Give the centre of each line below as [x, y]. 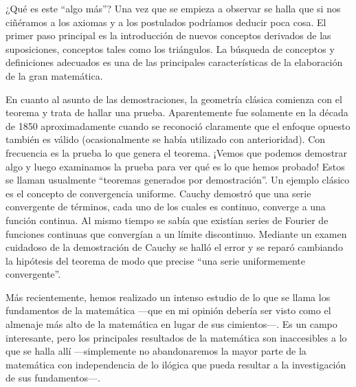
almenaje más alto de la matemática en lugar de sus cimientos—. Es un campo [171, 324]
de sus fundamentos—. [53, 378]
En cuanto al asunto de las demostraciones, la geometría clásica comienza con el [174, 99]
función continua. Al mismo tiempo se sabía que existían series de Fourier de [167, 220]
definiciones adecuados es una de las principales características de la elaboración [174, 62]
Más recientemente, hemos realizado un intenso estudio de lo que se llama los [168, 297]
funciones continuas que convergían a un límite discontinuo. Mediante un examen [176, 233]
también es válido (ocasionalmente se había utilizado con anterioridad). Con [166, 139]
